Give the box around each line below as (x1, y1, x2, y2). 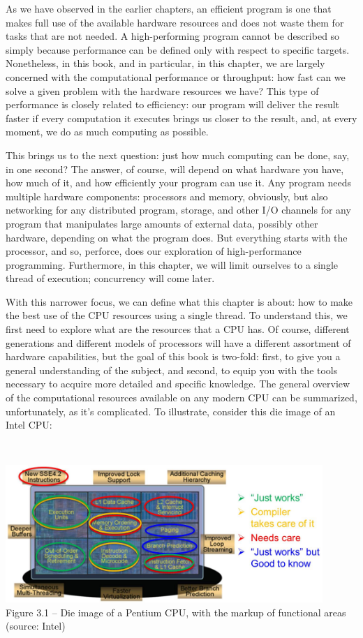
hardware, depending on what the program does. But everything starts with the (6, 230, 348, 244)
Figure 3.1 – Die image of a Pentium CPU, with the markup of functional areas (6, 604, 346, 619)
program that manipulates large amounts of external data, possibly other (6, 216, 318, 230)
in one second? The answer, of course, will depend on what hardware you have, (6, 161, 344, 176)
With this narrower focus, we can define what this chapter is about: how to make (6, 294, 353, 309)
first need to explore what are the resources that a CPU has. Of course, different (6, 322, 350, 336)
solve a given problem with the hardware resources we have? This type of (6, 83, 319, 98)
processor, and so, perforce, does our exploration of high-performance (6, 244, 302, 258)
